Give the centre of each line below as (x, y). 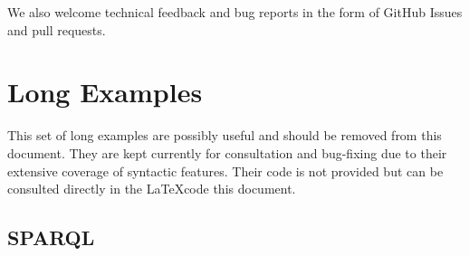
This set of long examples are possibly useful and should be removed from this (225, 135)
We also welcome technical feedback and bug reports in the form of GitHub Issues (235, 12)
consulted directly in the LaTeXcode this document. (152, 189)
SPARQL (51, 237)
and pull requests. (57, 29)
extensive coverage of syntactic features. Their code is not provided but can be (225, 171)
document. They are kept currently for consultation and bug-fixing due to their (227, 152)
